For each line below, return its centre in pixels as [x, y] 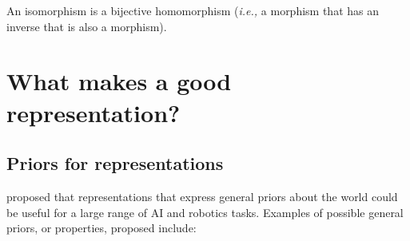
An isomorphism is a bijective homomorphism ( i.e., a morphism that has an [193, 10]
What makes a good [119, 81]
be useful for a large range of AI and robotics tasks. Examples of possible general [205, 212]
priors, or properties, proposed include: [102, 228]
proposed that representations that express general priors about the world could [202, 196]
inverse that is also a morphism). [87, 26]
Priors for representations [115, 163]
